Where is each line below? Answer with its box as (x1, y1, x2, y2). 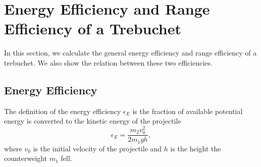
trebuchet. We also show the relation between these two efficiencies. (4, 57, 213, 68)
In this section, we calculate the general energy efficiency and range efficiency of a (4, 47, 257, 58)
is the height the (170, 143, 221, 153)
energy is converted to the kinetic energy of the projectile (4, 116, 181, 126)
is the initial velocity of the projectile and (33, 143, 162, 153)
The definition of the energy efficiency (4, 105, 121, 116)
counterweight (4, 153, 47, 163)
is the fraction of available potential (132, 105, 243, 116)
